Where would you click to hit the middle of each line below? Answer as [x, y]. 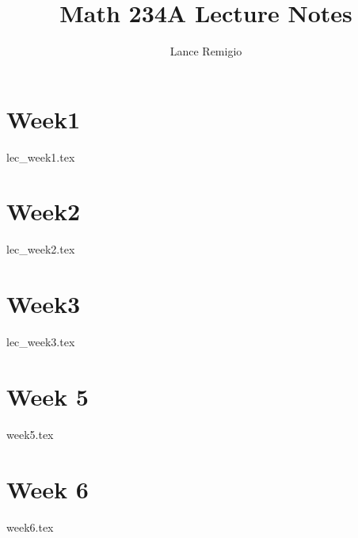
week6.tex [30, 527]
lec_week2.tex [41, 249]
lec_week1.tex [41, 156]
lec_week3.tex [41, 342]
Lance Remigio [206, 51]
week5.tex [30, 434]
